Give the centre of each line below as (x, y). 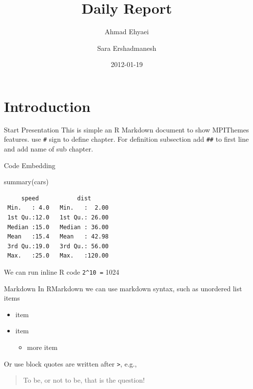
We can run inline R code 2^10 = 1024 (62, 272)
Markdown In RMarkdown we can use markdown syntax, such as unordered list (123, 288)
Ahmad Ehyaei (127, 32)
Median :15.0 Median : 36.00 (58, 227)
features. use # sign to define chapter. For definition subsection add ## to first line (126, 139)
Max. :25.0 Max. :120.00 (58, 256)
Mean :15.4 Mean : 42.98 (58, 237)
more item (42, 347)
